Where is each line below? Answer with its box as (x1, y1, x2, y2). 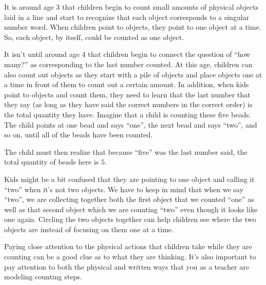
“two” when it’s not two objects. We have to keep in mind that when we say (4, 184, 243, 194)
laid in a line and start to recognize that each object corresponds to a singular (4, 11, 250, 22)
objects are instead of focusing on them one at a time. (4, 223, 174, 234)
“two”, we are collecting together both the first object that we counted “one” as (4, 194, 254, 205)
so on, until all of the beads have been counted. (4, 129, 153, 140)
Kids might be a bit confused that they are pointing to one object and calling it (4, 173, 255, 184)
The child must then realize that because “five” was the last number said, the (4, 146, 248, 157)
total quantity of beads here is (4, 156, 99, 167)
